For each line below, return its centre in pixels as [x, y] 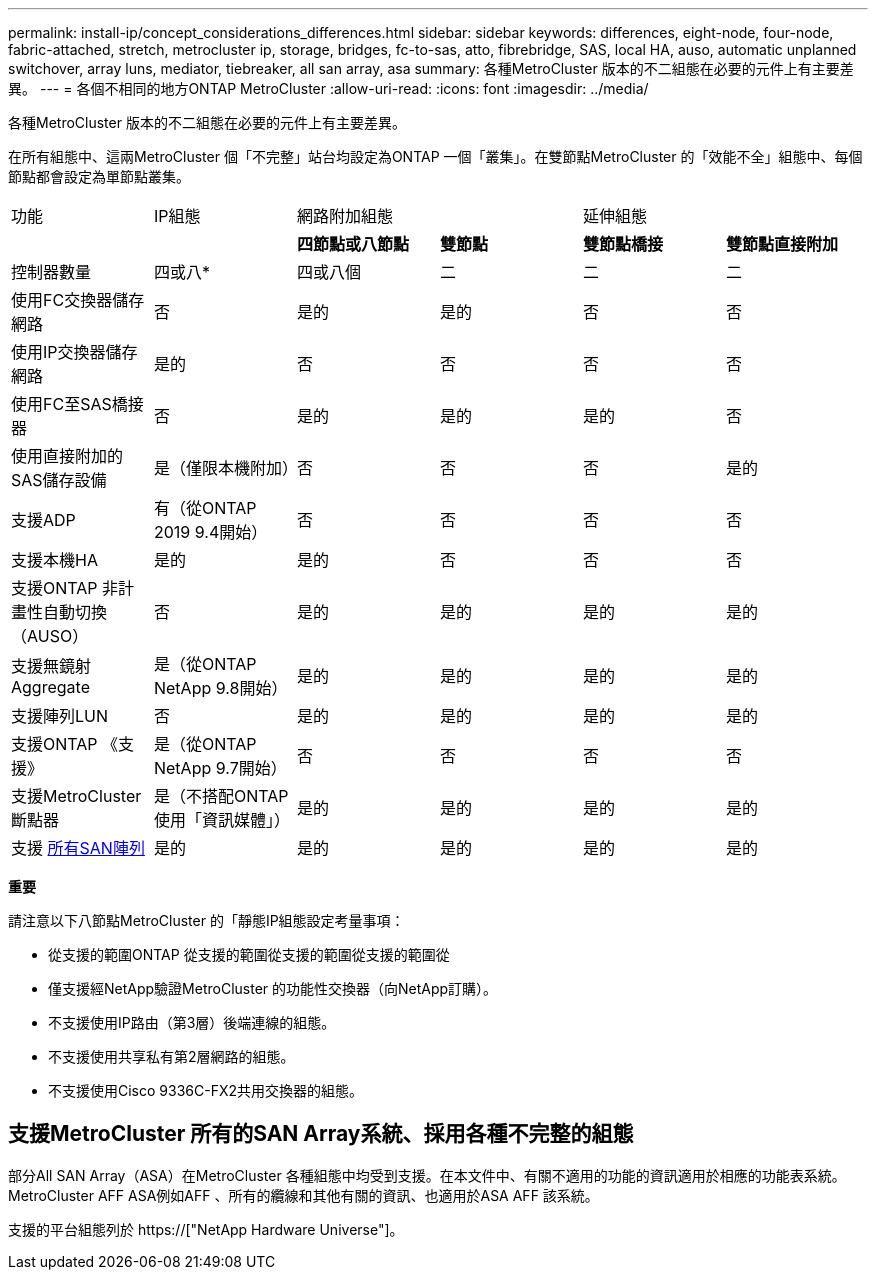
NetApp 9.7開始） [220, 768]
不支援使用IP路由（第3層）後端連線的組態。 [192, 1022]
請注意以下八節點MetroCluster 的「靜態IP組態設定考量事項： [206, 920]
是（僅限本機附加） [225, 468]
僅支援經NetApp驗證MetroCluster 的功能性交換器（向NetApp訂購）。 [273, 988]
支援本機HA [54, 560]
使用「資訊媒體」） [221, 820]
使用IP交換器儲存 [74, 352]
